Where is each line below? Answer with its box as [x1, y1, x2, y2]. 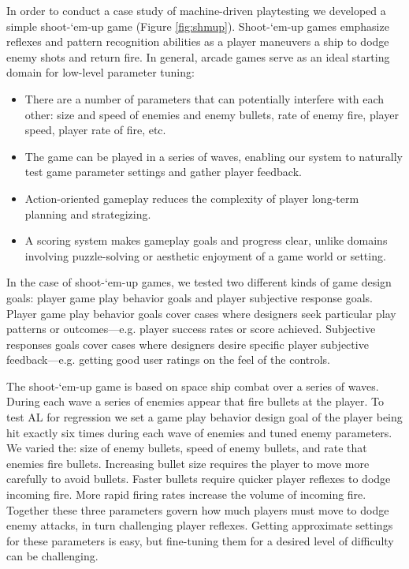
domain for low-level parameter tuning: [6, 64, 195, 80]
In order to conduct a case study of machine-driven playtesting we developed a [6, 2, 386, 18]
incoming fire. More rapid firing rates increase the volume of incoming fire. [6, 486, 366, 503]
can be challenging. [6, 548, 99, 564]
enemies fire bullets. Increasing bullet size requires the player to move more [6, 455, 370, 471]
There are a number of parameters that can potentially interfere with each [24, 90, 385, 107]
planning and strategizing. [24, 205, 151, 222]
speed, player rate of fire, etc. [24, 122, 166, 138]
